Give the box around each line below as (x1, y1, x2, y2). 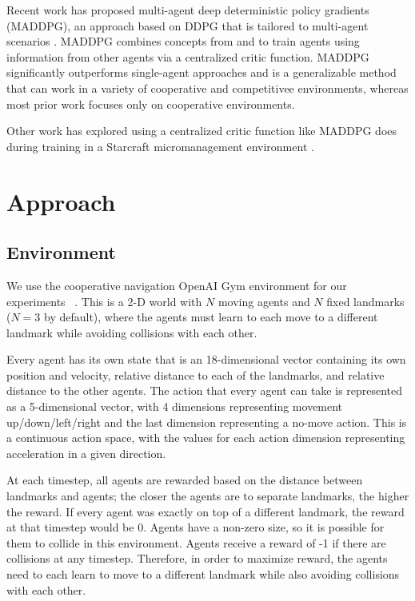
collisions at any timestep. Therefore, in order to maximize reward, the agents (6, 550, 388, 567)
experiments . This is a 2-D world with (6, 293, 202, 309)
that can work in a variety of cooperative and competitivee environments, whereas (6, 79, 409, 96)
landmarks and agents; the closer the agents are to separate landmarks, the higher (6, 488, 409, 504)
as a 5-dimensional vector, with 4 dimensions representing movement (6, 398, 343, 415)
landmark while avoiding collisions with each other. (6, 324, 257, 340)
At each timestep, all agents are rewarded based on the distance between (6, 472, 363, 488)
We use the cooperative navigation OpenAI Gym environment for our (6, 277, 347, 293)
